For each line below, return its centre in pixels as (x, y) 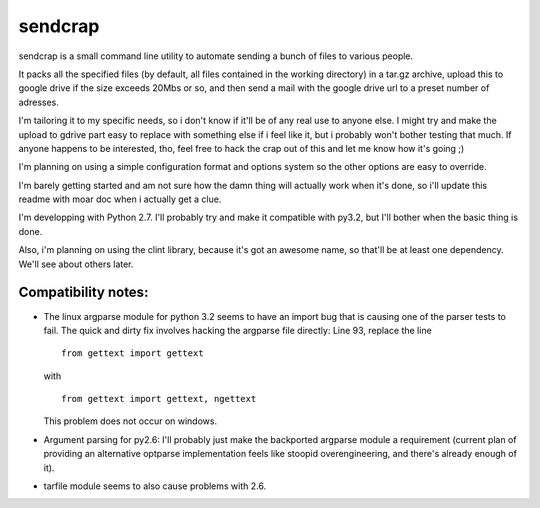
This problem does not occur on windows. (130, 421)
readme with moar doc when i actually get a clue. (120, 199)
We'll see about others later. (76, 264)
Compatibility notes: (83, 292)
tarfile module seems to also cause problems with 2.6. (155, 486)
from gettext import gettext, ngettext (159, 399)
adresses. (38, 102)
